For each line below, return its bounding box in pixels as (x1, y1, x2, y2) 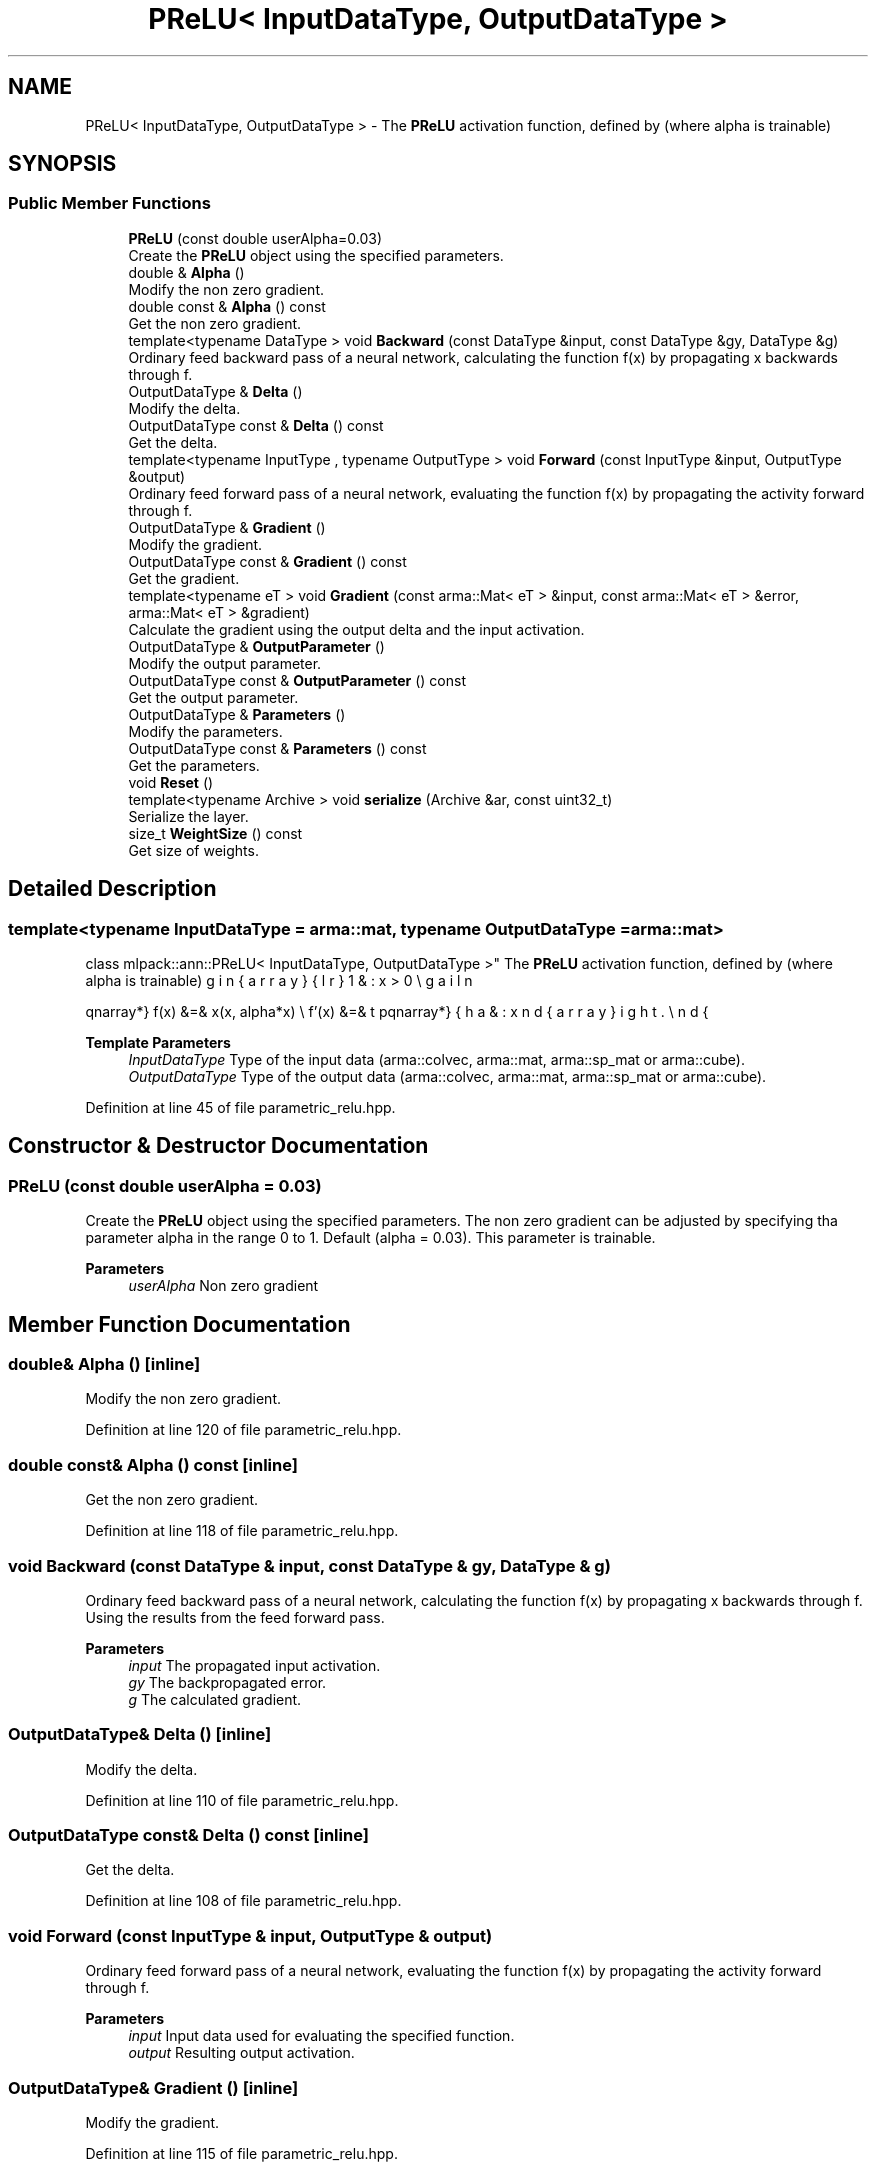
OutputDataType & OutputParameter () (128, 637, 385, 655)
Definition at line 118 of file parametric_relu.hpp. (85, 1522, 399, 1540)
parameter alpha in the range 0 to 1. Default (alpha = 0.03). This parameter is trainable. (85, 1229, 656, 1247)
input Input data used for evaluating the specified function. (128, 2027, 515, 2045)
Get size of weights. (128, 841, 259, 859)
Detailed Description (8, 876, 217, 902)
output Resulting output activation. (128, 2044, 355, 2062)
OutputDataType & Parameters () (128, 705, 346, 723)
